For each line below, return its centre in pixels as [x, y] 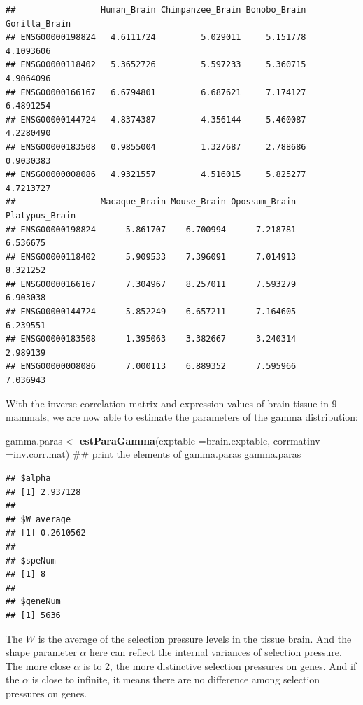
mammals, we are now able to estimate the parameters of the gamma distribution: [182, 417]
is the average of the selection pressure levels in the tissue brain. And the [195, 638]
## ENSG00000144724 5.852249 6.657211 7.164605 [151, 312]
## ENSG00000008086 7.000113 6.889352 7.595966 [151, 367]
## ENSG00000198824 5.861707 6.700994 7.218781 [151, 229]
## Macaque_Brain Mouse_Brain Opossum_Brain [151, 202]
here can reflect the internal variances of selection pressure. [215, 652]
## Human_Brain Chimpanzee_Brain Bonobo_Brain [156, 10]
